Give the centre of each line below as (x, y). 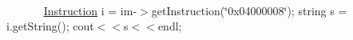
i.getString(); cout (50, 26)
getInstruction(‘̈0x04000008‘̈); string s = (249, 10)
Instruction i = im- (90, 10)
